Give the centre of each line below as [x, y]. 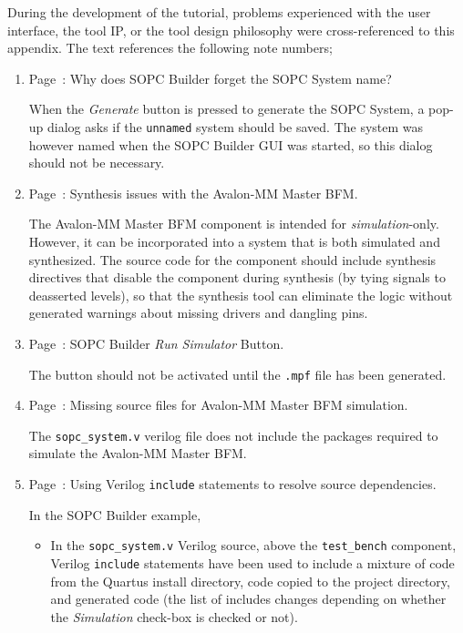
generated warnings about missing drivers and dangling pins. [198, 313]
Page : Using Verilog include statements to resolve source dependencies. [232, 484]
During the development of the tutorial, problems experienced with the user [219, 12]
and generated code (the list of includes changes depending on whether [248, 599]
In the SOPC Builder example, [115, 514]
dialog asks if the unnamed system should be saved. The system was [236, 126]
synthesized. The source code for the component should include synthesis [232, 259]
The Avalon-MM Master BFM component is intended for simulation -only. [234, 224]
